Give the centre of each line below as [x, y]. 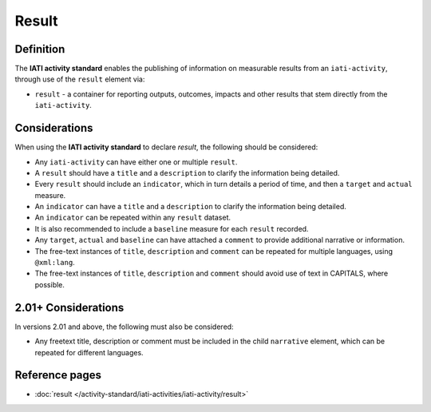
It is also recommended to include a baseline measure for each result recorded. [172, 228]
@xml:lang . [55, 263]
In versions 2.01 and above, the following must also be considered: [125, 327]
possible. [50, 284]
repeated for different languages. [89, 352]
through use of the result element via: [80, 79]
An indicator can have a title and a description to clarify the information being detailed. [191, 207]
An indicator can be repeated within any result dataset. [133, 218]
